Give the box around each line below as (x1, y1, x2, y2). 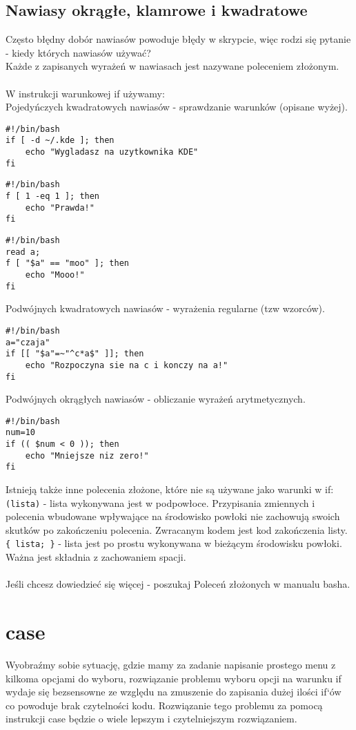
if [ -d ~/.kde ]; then (6, 135, 115, 146)
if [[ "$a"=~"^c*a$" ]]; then (6, 349, 144, 359)
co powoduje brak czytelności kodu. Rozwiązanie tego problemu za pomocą (6, 698, 323, 712)
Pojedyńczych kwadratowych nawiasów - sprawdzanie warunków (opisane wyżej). (6, 99, 348, 114)
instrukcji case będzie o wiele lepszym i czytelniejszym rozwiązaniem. (6, 711, 297, 726)
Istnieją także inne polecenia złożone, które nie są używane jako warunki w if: (6, 482, 334, 497)
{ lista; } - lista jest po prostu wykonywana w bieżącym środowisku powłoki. (6, 536, 342, 550)
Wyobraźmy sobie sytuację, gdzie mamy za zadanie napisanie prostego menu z (6, 657, 336, 672)
